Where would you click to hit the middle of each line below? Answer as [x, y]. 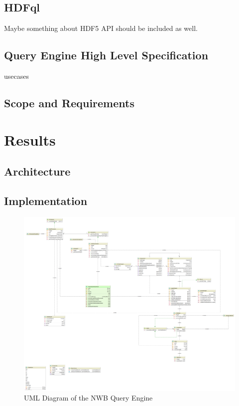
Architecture [37, 171]
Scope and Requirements [69, 102]
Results [30, 139]
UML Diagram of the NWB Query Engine [88, 398]
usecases [16, 76]
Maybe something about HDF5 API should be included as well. [101, 28]
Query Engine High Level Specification [106, 55]
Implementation [46, 200]
